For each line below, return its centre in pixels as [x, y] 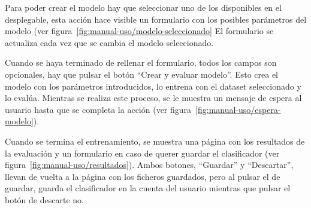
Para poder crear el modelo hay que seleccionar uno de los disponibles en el [143, 7]
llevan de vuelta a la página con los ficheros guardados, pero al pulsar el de [143, 176]
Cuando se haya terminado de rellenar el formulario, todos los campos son [141, 62]
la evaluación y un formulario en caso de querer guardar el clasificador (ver [142, 153]
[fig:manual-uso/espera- [238, 109]
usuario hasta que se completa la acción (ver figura [98, 109]
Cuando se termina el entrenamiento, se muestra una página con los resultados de [155, 141]
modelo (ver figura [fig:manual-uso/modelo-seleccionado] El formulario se [139, 31]
